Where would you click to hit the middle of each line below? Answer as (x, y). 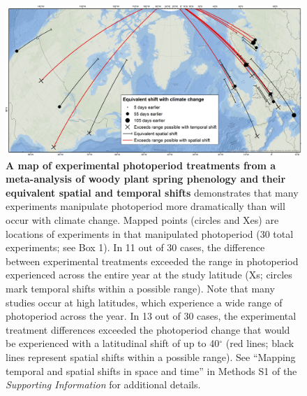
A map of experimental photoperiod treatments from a (141, 165)
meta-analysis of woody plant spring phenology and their (146, 179)
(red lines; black (260, 343)
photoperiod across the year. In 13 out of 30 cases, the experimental (151, 316)
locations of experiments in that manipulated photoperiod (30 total (150, 233)
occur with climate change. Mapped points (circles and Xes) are (142, 220)
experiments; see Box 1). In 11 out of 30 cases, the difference (135, 247)
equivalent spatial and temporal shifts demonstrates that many (152, 192)
